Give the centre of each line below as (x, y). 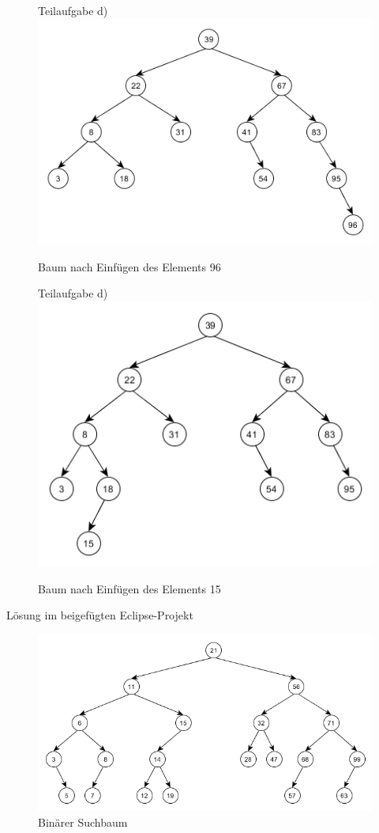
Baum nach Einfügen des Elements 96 (129, 266)
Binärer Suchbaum (83, 822)
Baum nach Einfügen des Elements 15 (129, 588)
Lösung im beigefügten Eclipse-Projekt (100, 615)
